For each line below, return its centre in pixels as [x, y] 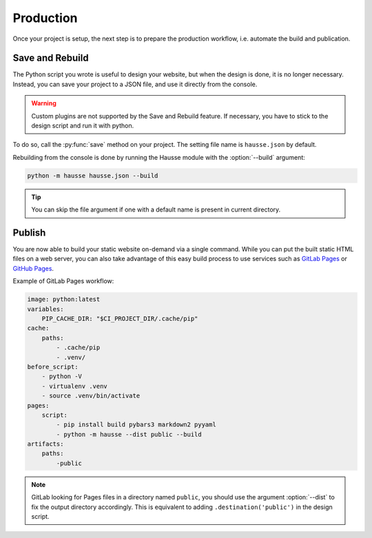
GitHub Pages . [33, 268]
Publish [29, 232]
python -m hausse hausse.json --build [93, 175]
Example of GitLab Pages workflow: [63, 281]
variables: [45, 309]
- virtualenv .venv [75, 386]
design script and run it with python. [83, 126]
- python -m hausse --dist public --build [129, 434]
